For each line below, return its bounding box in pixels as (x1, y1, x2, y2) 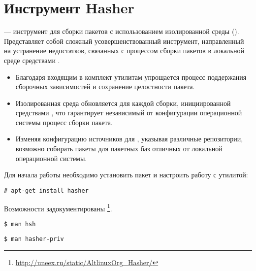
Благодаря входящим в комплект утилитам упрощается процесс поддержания (15, 71, 247, 82)
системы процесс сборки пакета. (15, 117, 113, 127)
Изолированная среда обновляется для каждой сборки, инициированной (15, 98, 231, 108)
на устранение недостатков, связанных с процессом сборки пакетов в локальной (4, 45, 244, 56)
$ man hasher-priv (4, 236, 64, 243)
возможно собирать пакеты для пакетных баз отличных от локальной (15, 143, 223, 154)
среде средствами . (4, 55, 60, 65)
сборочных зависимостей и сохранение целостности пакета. (15, 81, 195, 92)
